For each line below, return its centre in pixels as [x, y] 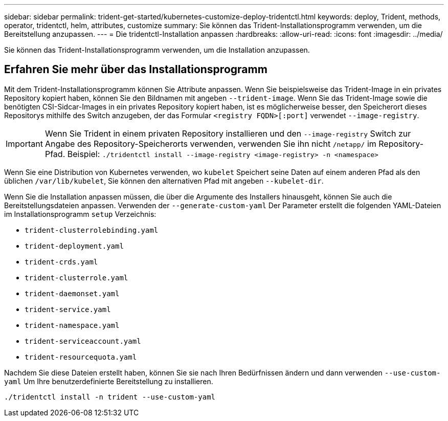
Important [24, 143]
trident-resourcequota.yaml [81, 357]
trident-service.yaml [68, 309]
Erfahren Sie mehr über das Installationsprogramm [136, 70]
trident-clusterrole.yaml [76, 278]
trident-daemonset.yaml [72, 293]
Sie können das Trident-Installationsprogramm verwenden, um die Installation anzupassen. [157, 50]
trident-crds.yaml [61, 262]
